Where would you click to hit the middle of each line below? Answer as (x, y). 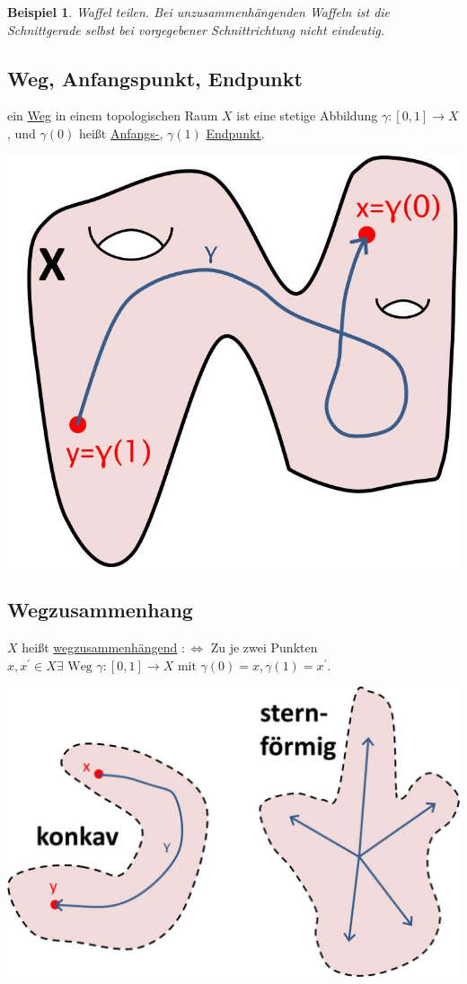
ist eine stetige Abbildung (307, 115)
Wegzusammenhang (100, 610)
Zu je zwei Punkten (264, 647)
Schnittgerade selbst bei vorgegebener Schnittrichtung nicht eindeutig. (196, 29)
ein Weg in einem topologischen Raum (113, 115)
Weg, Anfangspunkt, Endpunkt (155, 78)
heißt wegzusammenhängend (100, 647)
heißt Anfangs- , (121, 133)
